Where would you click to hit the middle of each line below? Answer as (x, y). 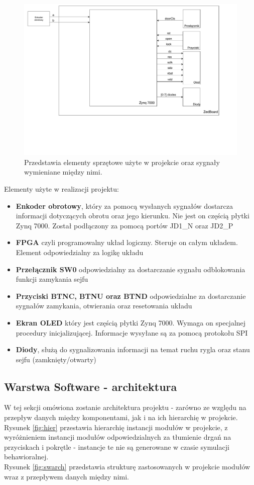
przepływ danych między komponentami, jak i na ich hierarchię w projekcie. (121, 417)
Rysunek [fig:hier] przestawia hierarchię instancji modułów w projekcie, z (116, 427)
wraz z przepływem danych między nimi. (67, 476)
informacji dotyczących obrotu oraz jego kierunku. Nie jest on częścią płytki (133, 216)
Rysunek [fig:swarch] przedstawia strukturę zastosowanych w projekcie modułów (127, 467)
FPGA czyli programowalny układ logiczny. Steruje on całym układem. (127, 242)
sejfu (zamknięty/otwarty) (56, 359)
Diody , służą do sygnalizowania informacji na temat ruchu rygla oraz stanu (133, 349)
